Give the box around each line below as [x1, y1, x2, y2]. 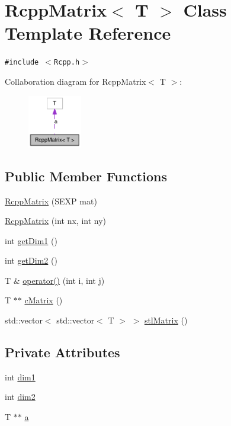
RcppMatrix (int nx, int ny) [5, 214, 107, 227]
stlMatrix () [144, 314, 188, 326]
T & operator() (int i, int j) [5, 274, 105, 286]
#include [5, 58, 39, 67]
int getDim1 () [5, 234, 57, 246]
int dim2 [5, 390, 36, 403]
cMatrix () [24, 294, 63, 306]
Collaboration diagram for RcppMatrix [5, 75, 146, 87]
